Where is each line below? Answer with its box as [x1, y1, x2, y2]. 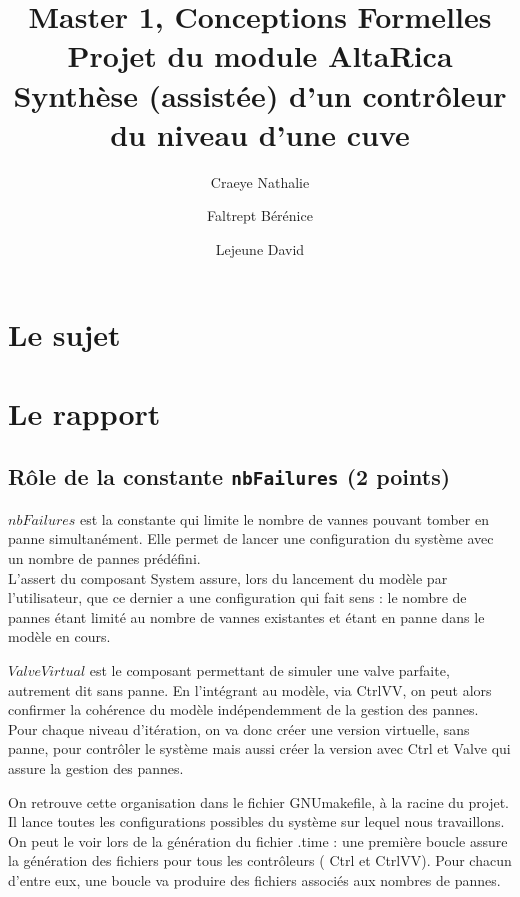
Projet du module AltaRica [67, 35, 453, 76]
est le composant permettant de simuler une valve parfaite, [89, 659, 450, 680]
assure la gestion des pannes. [8, 757, 184, 778]
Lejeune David [215, 238, 305, 259]
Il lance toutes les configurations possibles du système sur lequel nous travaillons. [8, 811, 505, 832]
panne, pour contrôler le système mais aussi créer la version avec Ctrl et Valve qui [8, 738, 511, 759]
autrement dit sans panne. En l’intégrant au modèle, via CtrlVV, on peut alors [8, 679, 492, 700]
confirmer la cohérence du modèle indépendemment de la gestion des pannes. [8, 699, 479, 720]
